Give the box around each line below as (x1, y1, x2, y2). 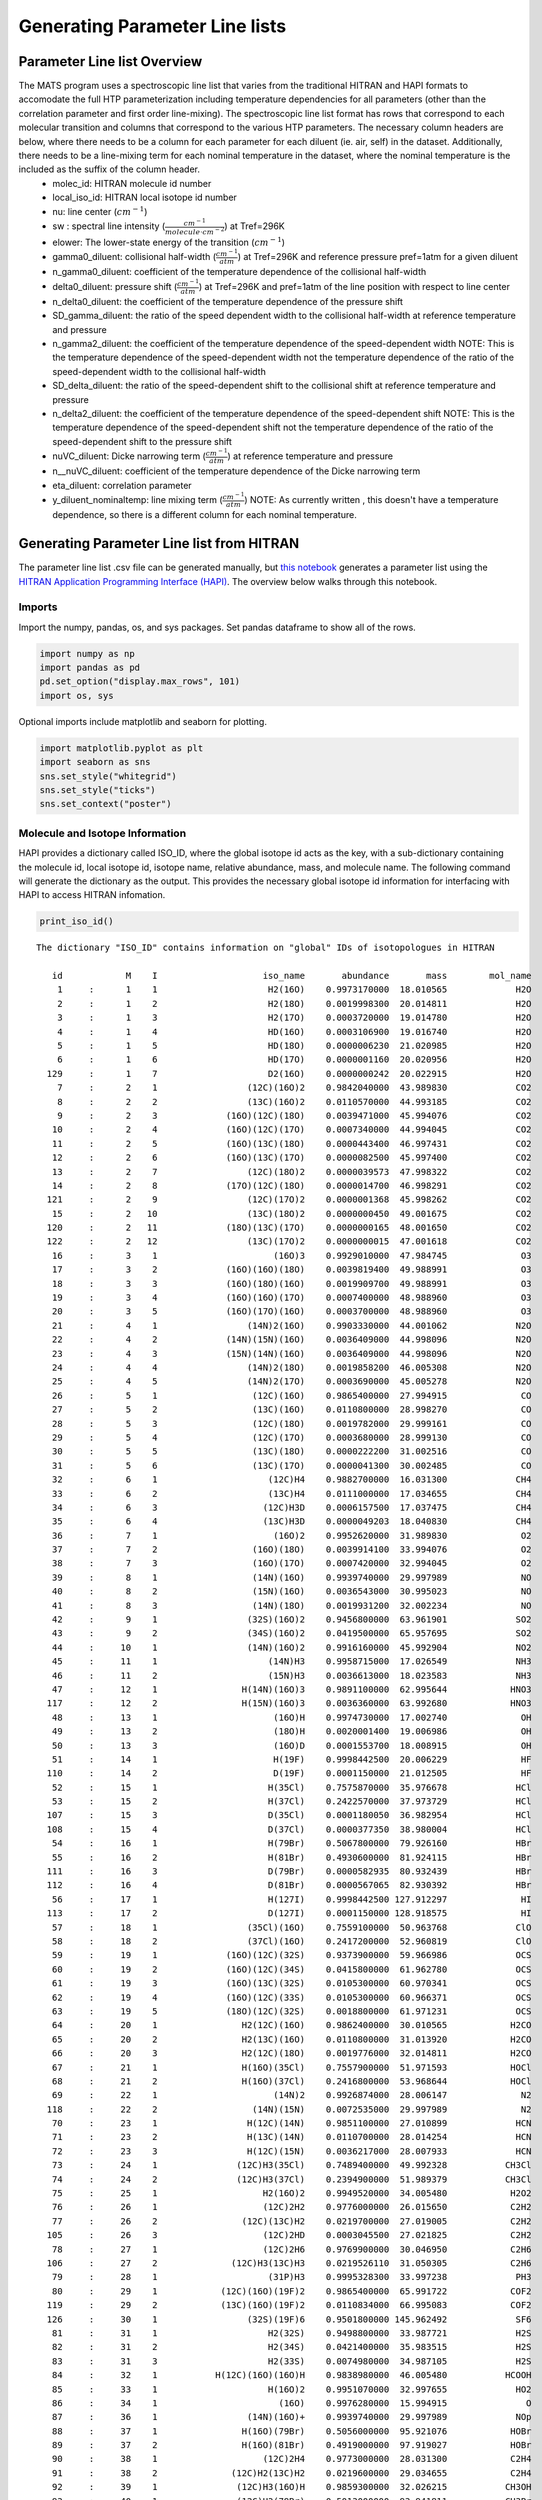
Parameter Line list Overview (18, 53, 203, 70)
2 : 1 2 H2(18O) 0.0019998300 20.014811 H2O (56, 998, 532, 1009)
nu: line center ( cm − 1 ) (52, 204, 148, 217)
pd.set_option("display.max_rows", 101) (39, 676, 240, 687)
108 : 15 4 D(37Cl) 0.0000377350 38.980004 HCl (46, 1823, 532, 1835)
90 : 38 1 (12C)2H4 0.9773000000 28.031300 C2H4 (51, 2453, 532, 2465)
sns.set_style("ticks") (39, 785, 157, 795)
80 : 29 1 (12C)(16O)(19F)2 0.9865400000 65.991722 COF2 (51, 2285, 532, 2297)
